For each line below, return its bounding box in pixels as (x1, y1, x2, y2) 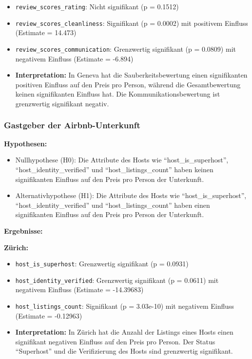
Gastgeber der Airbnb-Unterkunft (4, 119, 140, 131)
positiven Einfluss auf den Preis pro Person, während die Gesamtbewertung (15, 79, 241, 89)
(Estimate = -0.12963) (15, 310, 82, 320)
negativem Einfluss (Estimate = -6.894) (15, 53, 134, 63)
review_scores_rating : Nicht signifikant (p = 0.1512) (15, 1, 179, 11)
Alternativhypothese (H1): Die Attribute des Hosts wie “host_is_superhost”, (15, 190, 247, 200)
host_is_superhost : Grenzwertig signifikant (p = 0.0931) (15, 259, 189, 269)
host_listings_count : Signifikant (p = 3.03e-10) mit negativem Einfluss (15, 301, 234, 311)
